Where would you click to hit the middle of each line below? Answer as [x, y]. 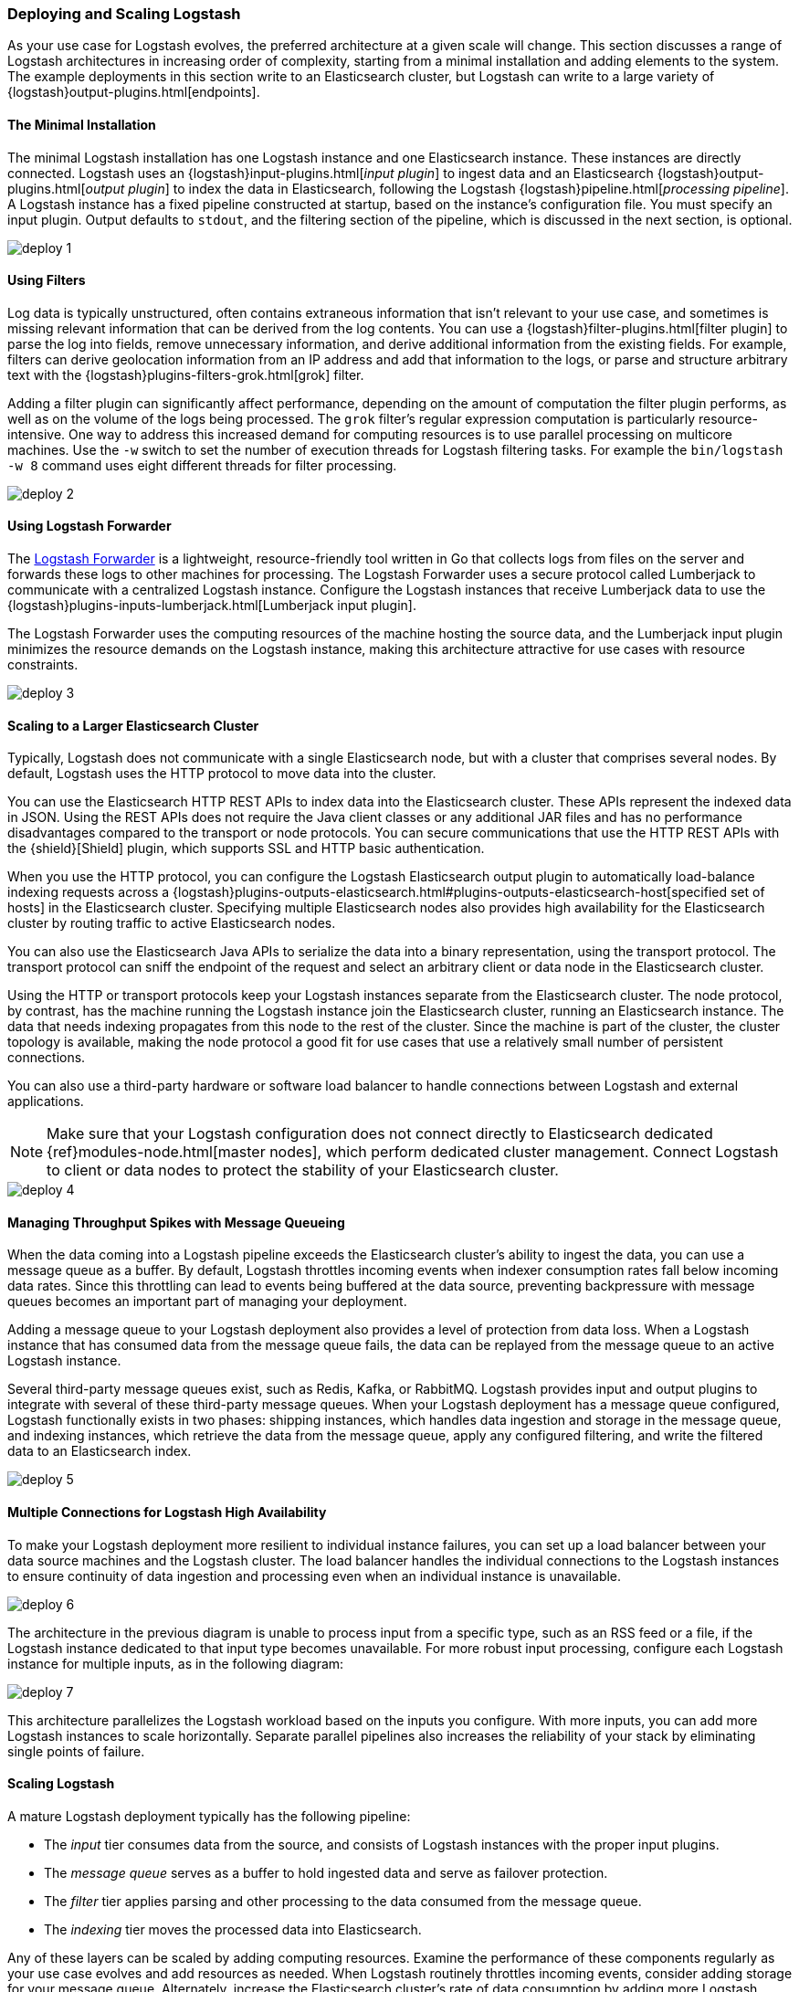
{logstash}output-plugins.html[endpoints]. [134, 92]
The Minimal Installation [82, 124]
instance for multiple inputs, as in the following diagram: [176, 1663]
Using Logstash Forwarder [89, 526]
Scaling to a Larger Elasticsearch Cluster [133, 725]
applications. [46, 1101]
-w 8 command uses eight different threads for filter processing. [202, 465]
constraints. [43, 665]
